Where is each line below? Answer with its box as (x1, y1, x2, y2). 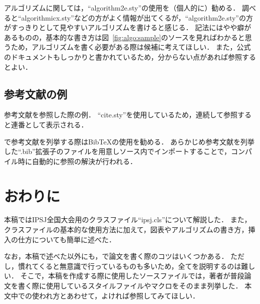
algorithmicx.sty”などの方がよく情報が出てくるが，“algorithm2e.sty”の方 (21, 12, 253, 23)
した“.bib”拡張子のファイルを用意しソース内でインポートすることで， (4, 146, 231, 157)
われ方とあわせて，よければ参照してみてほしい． (39, 290, 199, 300)
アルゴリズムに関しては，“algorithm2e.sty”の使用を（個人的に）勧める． (4, 3, 240, 13)
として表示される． (25, 119, 88, 129)
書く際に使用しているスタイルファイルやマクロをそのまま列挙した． (18, 280, 242, 291)
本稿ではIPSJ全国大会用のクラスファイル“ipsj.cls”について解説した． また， (4, 214, 251, 225)
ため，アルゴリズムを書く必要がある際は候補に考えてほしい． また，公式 (11, 42, 251, 52)
